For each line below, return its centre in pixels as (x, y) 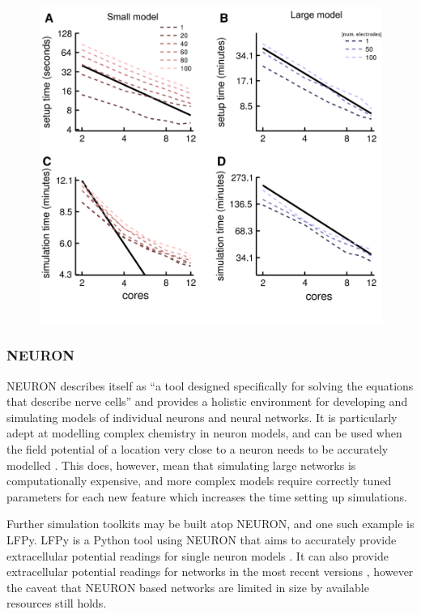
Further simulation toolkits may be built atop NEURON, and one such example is (210, 524)
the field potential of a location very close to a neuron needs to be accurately (198, 449)
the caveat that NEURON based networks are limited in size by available (188, 587)
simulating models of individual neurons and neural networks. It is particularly (202, 417)
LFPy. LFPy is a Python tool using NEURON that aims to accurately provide (202, 539)
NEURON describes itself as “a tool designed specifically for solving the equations (210, 385)
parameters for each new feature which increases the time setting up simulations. (207, 496)
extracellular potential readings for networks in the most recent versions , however (210, 571)
